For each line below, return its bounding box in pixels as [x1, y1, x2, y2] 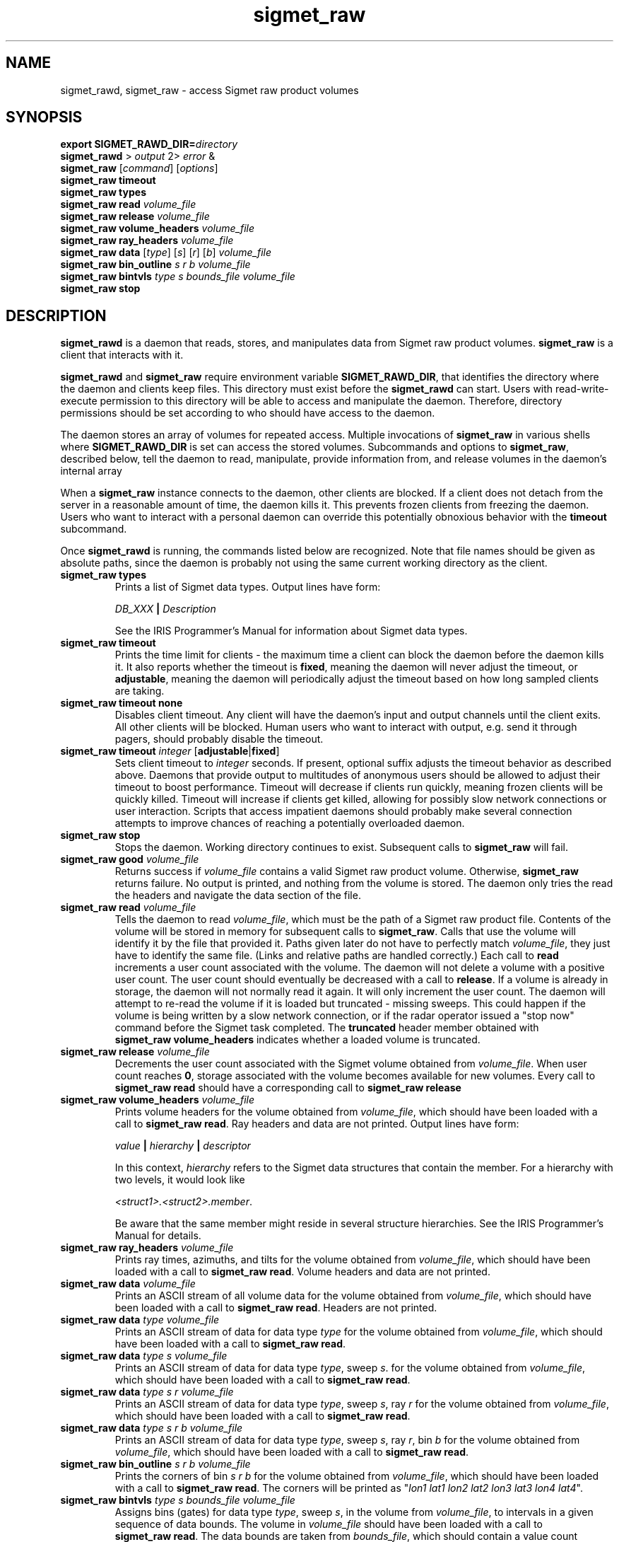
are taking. [114, 685, 165, 697]
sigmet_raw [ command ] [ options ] [60, 162, 218, 175]
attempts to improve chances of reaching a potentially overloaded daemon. [114, 817, 465, 830]
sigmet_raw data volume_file [60, 1277, 196, 1290]
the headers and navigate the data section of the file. [114, 889, 361, 902]
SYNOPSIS [6, 108, 83, 127]
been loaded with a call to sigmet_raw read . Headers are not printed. [114, 1302, 437, 1314]
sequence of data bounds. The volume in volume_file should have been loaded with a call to [114, 1518, 543, 1531]
